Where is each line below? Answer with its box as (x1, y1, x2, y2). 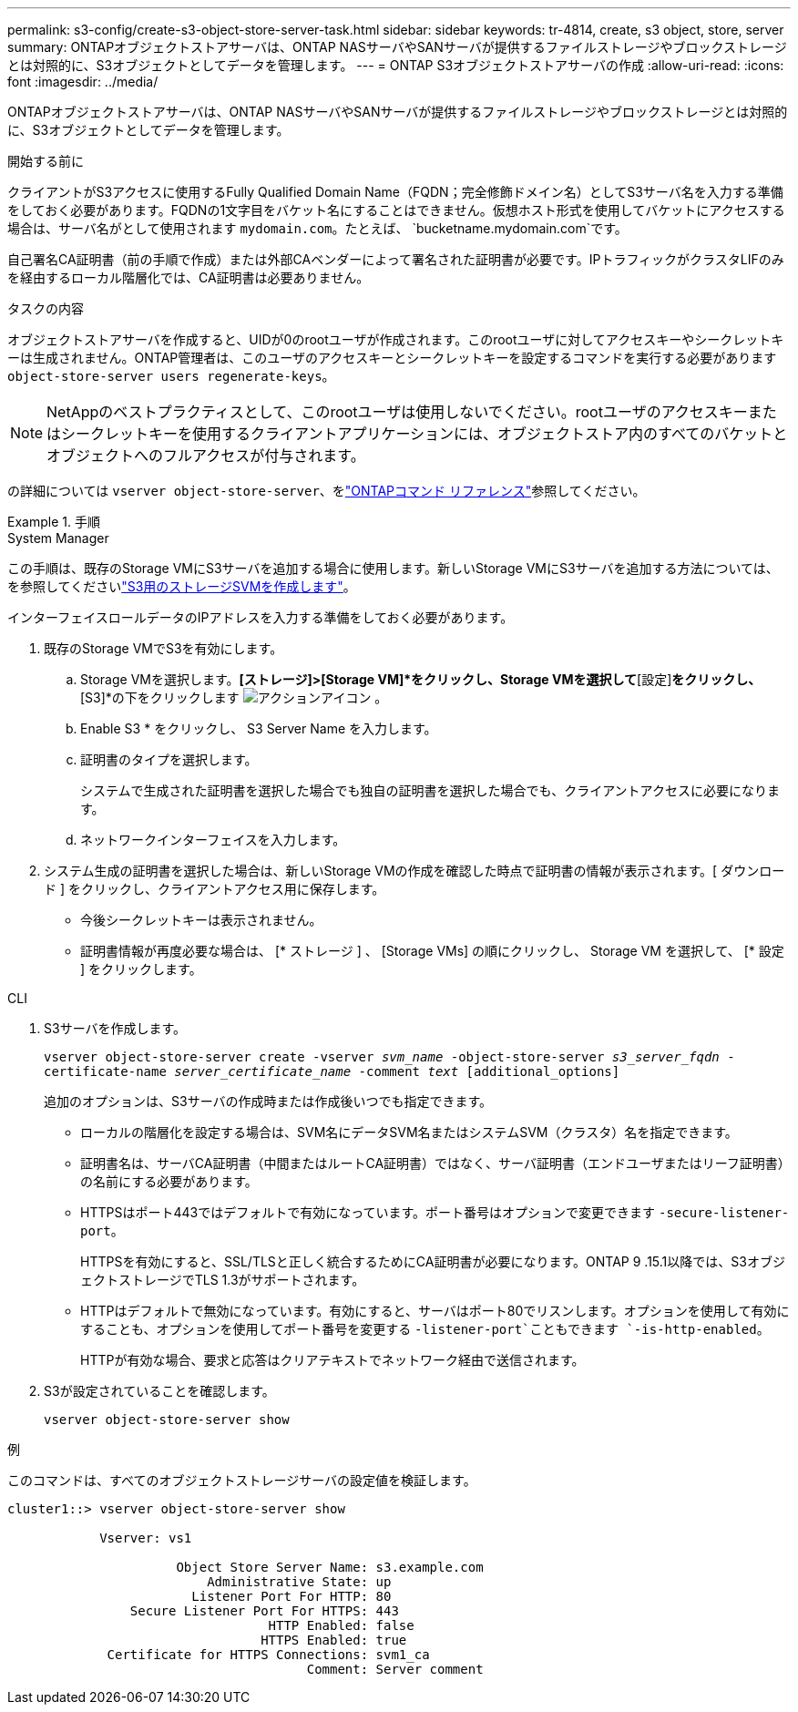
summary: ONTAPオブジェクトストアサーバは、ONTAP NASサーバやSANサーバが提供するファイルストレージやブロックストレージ (7, 39, 787, 55)
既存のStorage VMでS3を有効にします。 (44, 641, 283, 656)
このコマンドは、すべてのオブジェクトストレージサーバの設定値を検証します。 (7, 1472, 476, 1488)
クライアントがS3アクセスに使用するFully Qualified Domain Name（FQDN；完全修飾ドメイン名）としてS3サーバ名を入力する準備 (7, 184, 783, 200)
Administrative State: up (207, 1574, 392, 1589)
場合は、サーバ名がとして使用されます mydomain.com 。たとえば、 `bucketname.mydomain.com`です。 (7, 220, 628, 236)
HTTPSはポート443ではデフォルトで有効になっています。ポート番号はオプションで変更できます (80, 1205, 656, 1220)
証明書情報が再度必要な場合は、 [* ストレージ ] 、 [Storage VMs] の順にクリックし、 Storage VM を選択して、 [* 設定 (80, 943, 784, 959)
